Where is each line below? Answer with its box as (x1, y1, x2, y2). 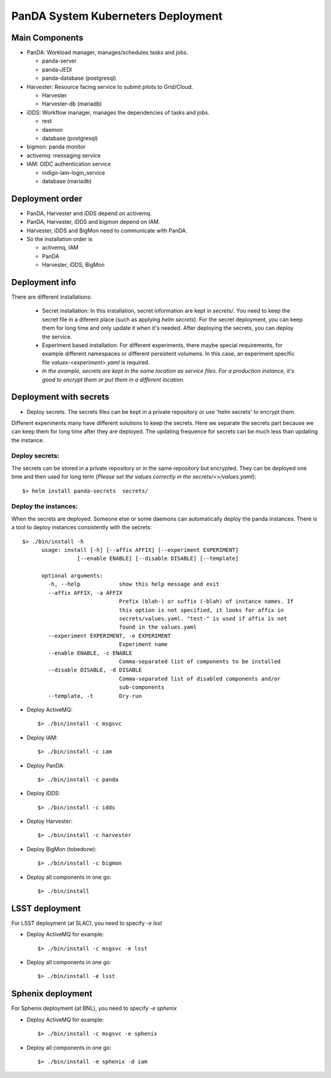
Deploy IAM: (26, 733, 58, 741)
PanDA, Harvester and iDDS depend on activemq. (26, 209, 152, 217)
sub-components (118, 684, 165, 691)
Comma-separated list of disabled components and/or (118, 675, 281, 682)
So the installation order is (26, 235, 93, 242)
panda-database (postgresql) (42, 74, 116, 82)
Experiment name (118, 641, 168, 648)
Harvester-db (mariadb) (42, 100, 102, 107)
